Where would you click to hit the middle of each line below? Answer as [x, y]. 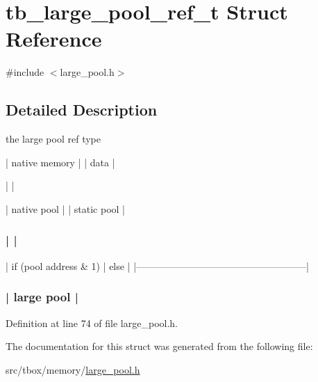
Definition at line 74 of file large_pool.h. [92, 323]
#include [25, 72]
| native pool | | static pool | [65, 208]
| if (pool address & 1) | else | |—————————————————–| [157, 265]
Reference [54, 39]
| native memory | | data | [60, 162]
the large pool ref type [53, 139]
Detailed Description [82, 110]
